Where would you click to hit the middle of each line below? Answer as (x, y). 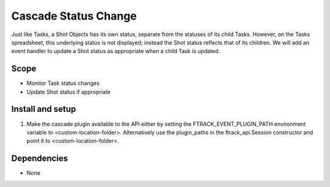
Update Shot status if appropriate (69, 92)
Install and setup (44, 109)
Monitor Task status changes (63, 83)
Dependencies (40, 159)
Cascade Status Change (74, 16)
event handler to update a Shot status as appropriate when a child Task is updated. (116, 51)
